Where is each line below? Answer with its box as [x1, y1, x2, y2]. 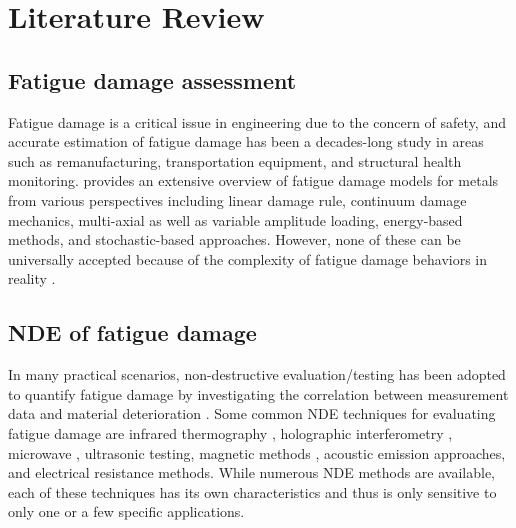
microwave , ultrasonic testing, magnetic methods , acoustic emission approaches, [8, 442, 506, 463]
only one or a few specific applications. [8, 501, 245, 522]
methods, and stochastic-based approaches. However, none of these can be [8, 229, 461, 250]
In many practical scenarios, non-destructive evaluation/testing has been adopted [8, 364, 506, 385]
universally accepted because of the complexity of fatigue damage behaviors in [8, 248, 488, 269]
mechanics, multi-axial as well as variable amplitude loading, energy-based [8, 209, 463, 230]
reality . [8, 268, 56, 289]
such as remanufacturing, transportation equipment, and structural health [8, 150, 462, 171]
